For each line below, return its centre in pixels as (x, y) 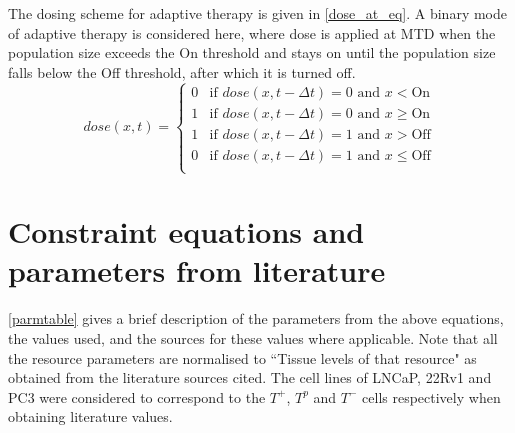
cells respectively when (431, 396)
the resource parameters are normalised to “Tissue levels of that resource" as (242, 357)
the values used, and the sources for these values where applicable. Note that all (253, 337)
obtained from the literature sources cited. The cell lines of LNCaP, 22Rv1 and (250, 377)
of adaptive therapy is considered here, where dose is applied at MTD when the (252, 32)
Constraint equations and (186, 231)
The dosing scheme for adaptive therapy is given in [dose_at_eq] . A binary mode (257, 13)
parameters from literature (197, 270)
